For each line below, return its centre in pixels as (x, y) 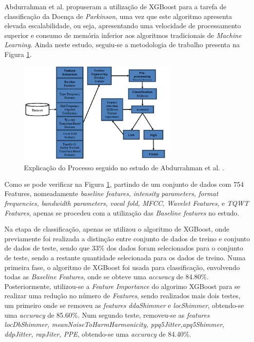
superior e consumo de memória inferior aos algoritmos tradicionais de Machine (123, 35)
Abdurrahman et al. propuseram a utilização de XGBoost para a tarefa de (116, 6)
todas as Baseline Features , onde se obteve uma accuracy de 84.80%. (107, 277)
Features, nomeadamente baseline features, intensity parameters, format (111, 193)
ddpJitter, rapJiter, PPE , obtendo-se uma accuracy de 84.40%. (98, 333)
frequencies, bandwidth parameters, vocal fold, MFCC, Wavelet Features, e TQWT (127, 203)
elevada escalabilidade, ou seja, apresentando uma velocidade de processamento (123, 26)
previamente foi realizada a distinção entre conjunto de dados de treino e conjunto (127, 238)
